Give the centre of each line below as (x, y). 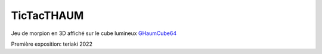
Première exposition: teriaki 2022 (52, 44)
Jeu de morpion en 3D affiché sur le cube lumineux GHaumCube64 (94, 33)
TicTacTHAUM (47, 15)
